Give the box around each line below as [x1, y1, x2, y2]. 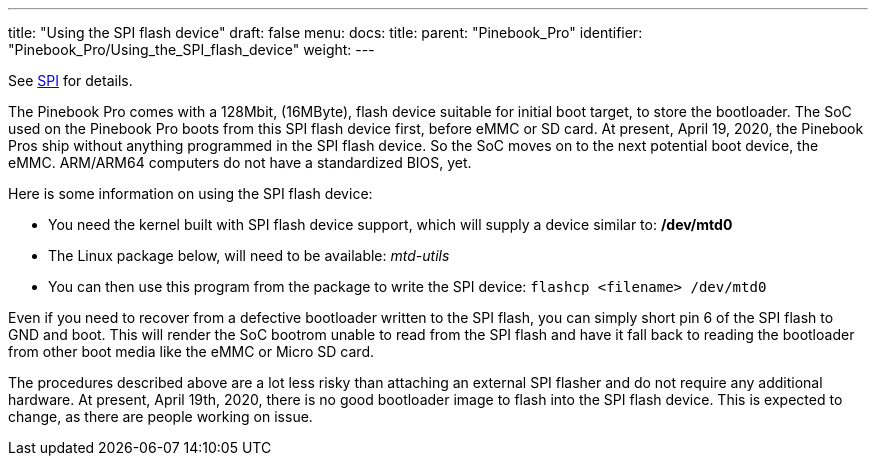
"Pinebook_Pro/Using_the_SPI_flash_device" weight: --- [8, 41, 375, 58]
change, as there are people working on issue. [8, 408, 313, 425]
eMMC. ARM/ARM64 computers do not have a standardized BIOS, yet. [8, 154, 472, 171]
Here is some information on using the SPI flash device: [8, 185, 373, 202]
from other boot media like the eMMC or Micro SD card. [8, 343, 375, 360]
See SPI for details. [8, 72, 133, 89]
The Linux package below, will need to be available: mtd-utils [48, 247, 450, 264]
